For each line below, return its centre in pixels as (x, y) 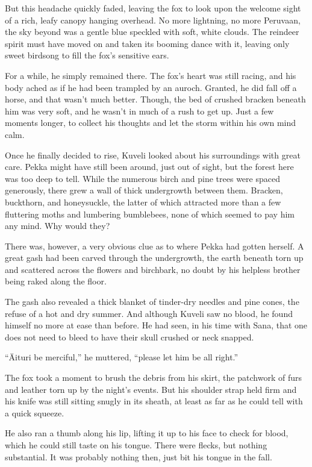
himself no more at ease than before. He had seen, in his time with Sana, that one (156, 325)
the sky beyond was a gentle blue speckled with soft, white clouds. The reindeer (152, 32)
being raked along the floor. (56, 281)
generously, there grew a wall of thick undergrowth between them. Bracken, (144, 190)
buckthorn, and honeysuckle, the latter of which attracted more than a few (143, 202)
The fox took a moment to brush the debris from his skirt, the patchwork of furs (153, 378)
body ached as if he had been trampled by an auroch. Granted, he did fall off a (151, 87)
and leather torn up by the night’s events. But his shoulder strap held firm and (151, 389)
